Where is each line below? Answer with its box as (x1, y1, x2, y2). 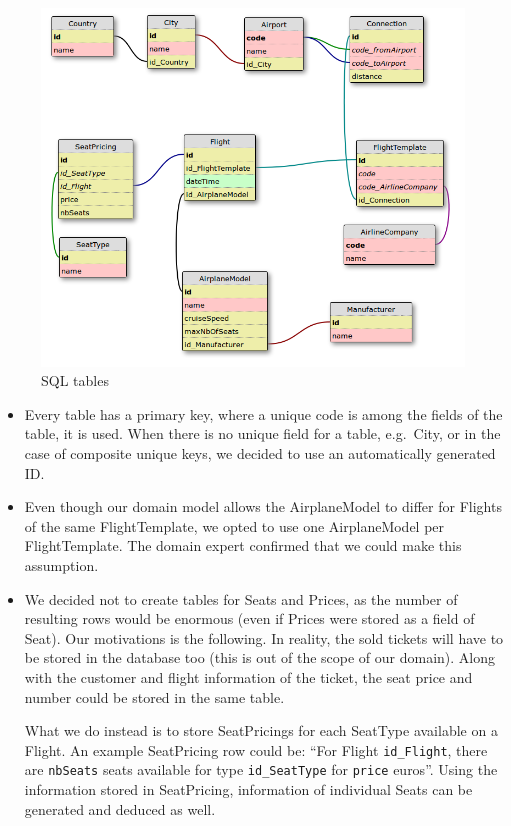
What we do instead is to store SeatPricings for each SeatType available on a (24, 720, 498, 741)
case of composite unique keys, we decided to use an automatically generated (24, 443, 496, 464)
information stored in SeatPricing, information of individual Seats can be (24, 779, 473, 800)
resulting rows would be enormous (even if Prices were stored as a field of (24, 608, 475, 629)
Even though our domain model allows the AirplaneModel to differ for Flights (24, 496, 502, 517)
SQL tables (41, 370, 109, 391)
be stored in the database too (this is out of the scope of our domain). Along (24, 647, 496, 668)
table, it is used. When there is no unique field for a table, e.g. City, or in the (24, 423, 501, 444)
